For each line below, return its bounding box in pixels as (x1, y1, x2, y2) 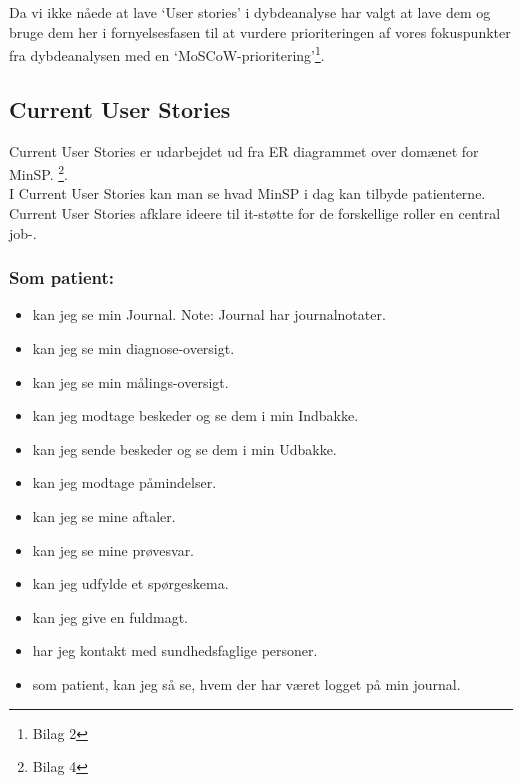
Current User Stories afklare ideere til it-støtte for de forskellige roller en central (9, 203, 501, 224)
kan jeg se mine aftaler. (32, 506, 176, 527)
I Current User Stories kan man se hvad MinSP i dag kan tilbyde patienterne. (9, 183, 486, 204)
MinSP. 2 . (9, 161, 68, 184)
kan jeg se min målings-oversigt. (32, 371, 229, 392)
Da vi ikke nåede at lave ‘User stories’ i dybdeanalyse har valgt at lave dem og (9, 2, 491, 22)
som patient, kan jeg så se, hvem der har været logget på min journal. (32, 674, 461, 695)
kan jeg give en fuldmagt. (32, 606, 188, 627)
